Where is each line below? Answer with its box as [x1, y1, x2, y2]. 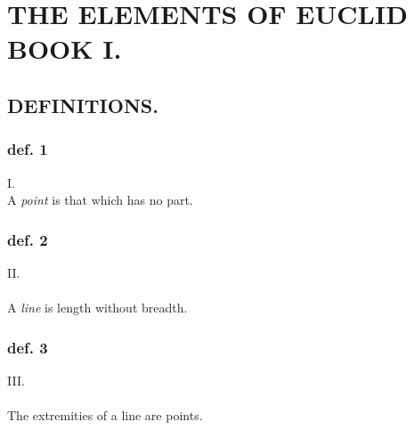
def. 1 [7, 138, 48, 160]
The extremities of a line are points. [7, 406, 203, 425]
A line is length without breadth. [7, 298, 188, 317]
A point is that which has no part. [7, 191, 193, 209]
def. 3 [7, 336, 48, 358]
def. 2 [7, 228, 48, 250]
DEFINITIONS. [7, 91, 158, 118]
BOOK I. [7, 30, 122, 67]
